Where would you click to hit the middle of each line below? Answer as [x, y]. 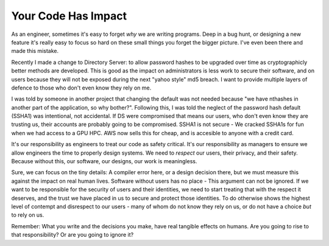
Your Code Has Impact [69, 16]
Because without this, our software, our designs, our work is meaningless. [104, 161]
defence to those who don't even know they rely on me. [81, 88]
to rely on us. [28, 215]
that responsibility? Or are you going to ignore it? [73, 235]
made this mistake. [35, 51]
